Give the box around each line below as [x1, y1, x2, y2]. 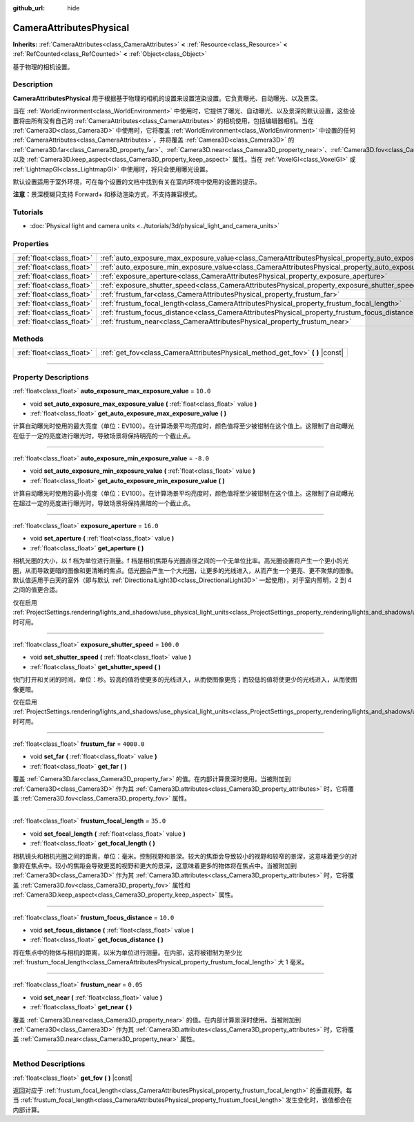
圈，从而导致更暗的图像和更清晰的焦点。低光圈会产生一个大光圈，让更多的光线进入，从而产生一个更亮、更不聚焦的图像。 [12, 566, 357, 574]
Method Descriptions [12, 1059, 86, 1069]
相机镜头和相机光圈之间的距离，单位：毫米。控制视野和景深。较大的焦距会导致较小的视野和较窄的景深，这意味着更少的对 [12, 852, 357, 860]
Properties [12, 239, 50, 249]
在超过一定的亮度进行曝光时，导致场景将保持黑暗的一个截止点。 [12, 498, 195, 507]
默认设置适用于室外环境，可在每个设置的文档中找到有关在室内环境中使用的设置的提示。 [12, 177, 261, 186]
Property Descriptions [12, 372, 89, 382]
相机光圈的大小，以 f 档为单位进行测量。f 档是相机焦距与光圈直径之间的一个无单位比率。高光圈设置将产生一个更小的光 [12, 557, 349, 565]
